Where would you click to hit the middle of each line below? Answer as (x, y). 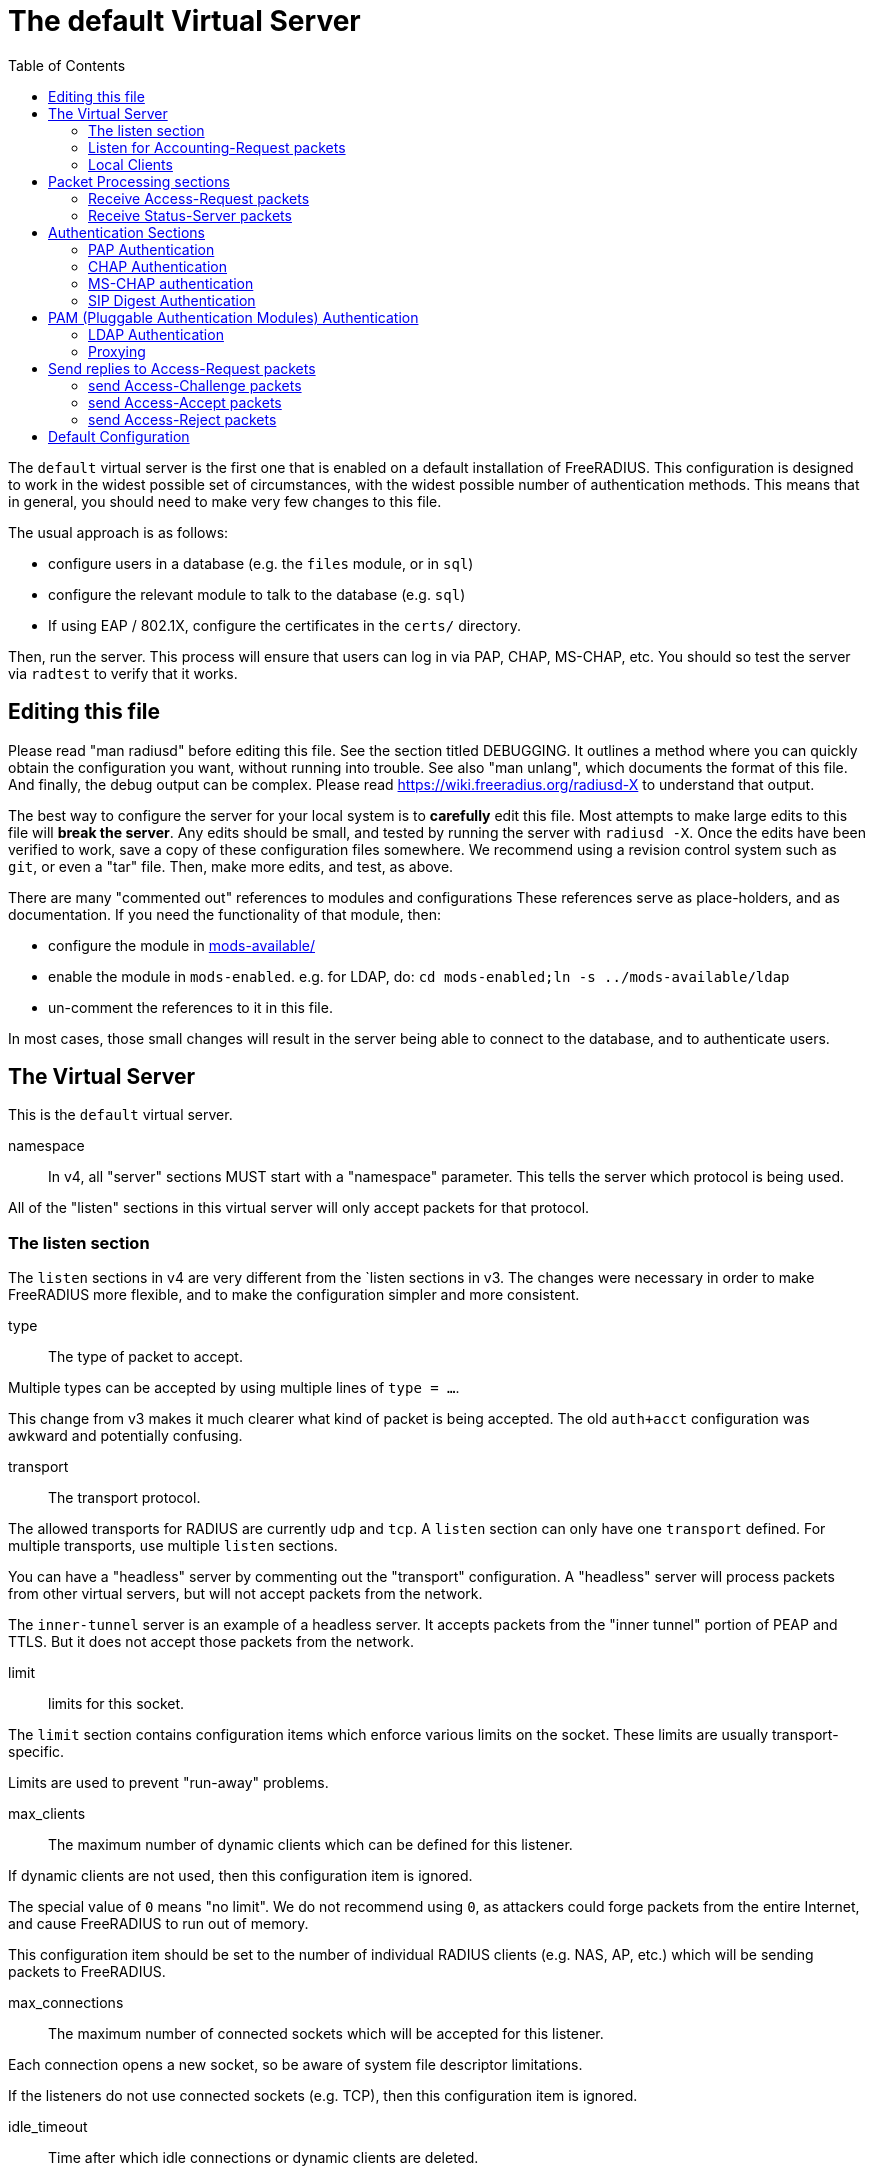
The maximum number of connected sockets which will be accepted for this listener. (326, 2034)
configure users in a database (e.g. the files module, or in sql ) (261, 563)
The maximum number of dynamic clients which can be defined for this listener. (310, 1845)
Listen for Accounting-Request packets (217, 147)
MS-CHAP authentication (171, 283)
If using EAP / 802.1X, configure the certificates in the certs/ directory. (284, 625)
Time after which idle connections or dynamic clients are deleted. (263, 2158)
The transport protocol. (124, 1498)
